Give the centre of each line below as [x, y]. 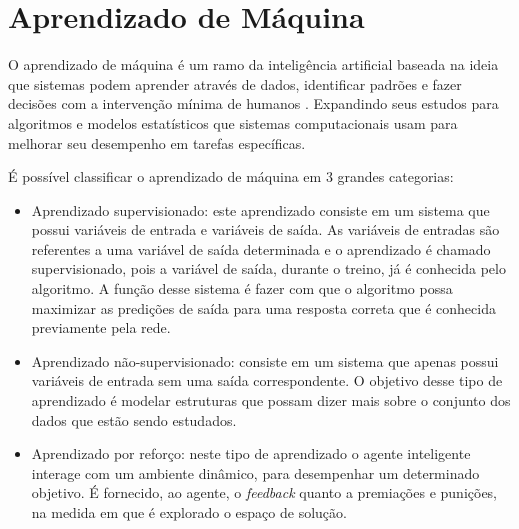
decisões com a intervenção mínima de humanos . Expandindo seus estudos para [253, 103]
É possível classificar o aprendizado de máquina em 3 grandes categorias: [231, 176]
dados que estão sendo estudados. [134, 419]
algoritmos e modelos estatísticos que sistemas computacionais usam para [233, 122]
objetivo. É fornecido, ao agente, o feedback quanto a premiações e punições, [264, 492]
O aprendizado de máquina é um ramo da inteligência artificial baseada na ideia [253, 64]
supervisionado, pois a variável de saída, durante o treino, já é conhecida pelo [268, 268]
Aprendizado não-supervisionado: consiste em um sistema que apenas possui [265, 360]
